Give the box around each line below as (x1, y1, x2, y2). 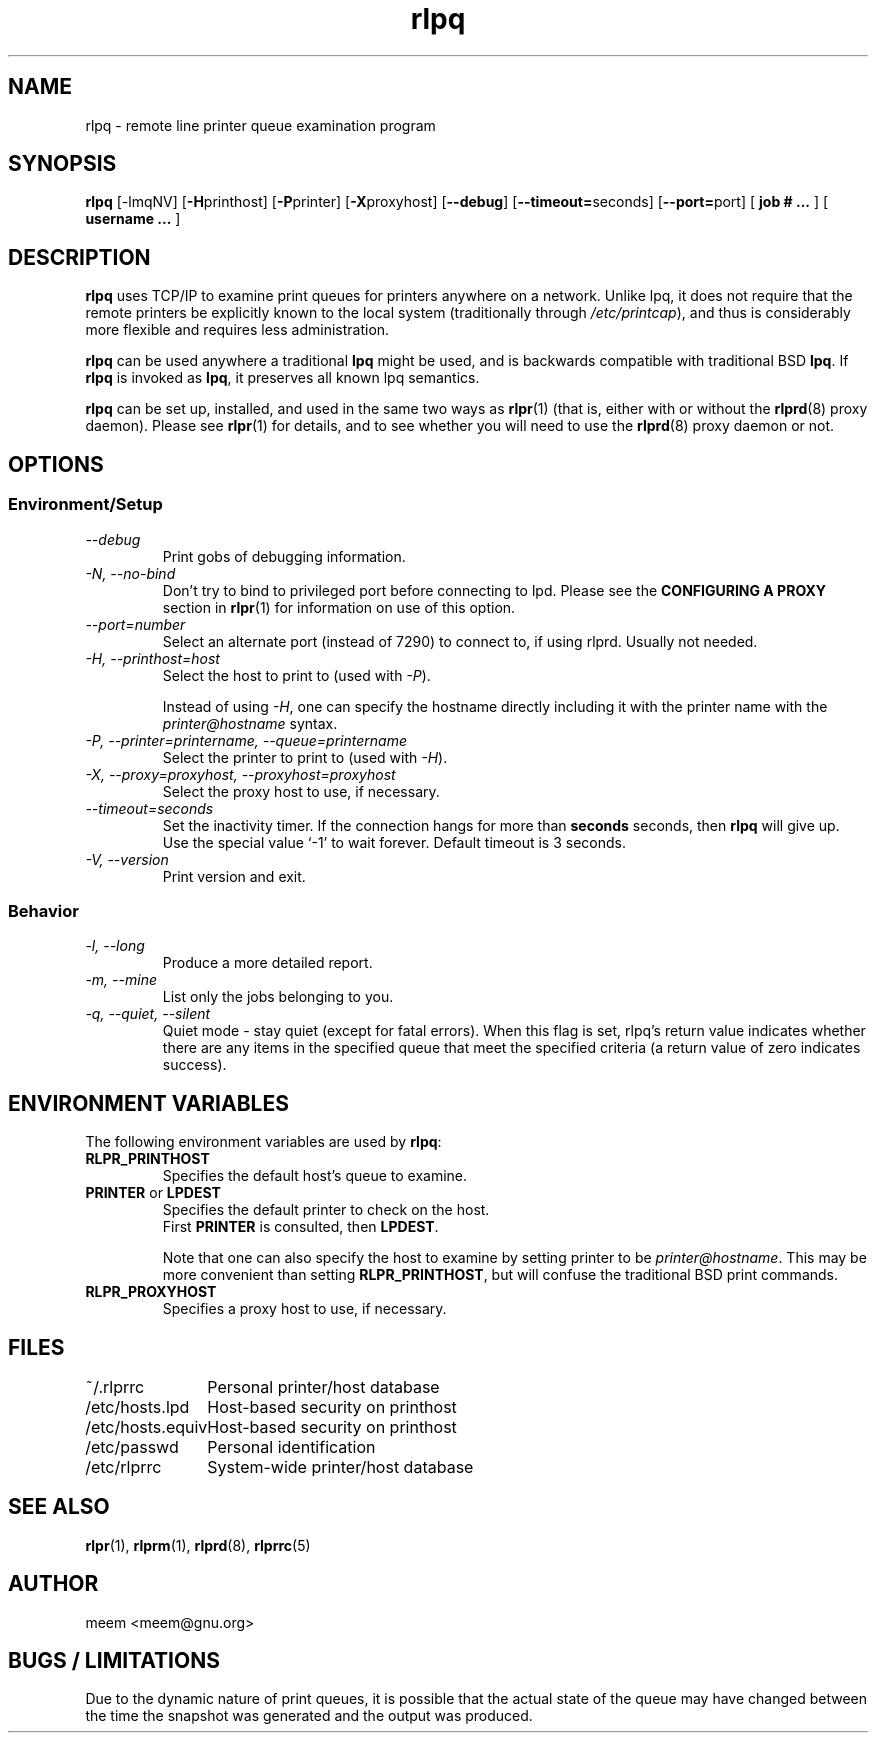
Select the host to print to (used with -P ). (162, 666, 431, 684)
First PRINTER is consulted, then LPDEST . (162, 1218, 439, 1236)
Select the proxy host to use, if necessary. (162, 782, 440, 800)
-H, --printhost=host (85, 649, 220, 667)
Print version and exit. (162, 867, 306, 885)
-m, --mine (85, 971, 157, 989)
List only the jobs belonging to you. (162, 988, 394, 1006)
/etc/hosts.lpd (85, 1396, 190, 1417)
